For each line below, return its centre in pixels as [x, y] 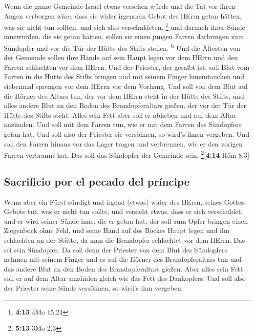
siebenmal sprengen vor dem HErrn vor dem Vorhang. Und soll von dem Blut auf [126, 86]
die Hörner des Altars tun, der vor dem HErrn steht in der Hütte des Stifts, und [124, 95]
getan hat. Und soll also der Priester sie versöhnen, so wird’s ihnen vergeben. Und [127, 134]
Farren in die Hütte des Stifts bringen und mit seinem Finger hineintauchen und [124, 76]
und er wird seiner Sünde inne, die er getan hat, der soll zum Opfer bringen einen [126, 220]
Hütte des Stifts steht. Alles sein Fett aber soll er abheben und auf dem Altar [120, 115]
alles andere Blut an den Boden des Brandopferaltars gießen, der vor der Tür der [125, 105]
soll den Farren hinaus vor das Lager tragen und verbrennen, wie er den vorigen [123, 143]
